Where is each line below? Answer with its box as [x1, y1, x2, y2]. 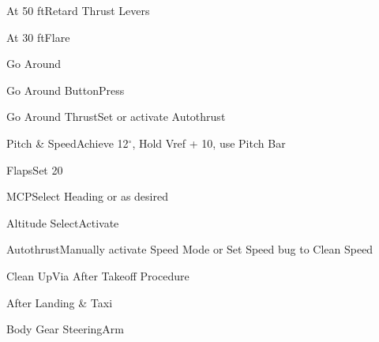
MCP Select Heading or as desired [6, 188, 168, 205]
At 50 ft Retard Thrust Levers [6, 2, 150, 18]
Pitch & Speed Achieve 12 [6, 134, 129, 151]
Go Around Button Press [6, 81, 125, 98]
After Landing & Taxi [6, 294, 113, 310]
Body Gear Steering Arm [6, 321, 124, 337]
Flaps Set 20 [6, 161, 63, 178]
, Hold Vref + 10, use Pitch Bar [132, 134, 286, 151]
